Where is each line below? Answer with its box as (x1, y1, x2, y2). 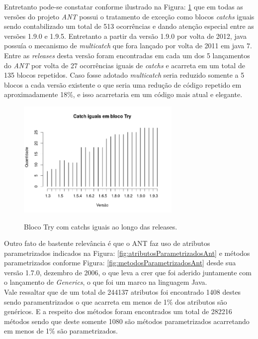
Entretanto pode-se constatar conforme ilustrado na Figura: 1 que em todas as (4, 1, 243, 11)
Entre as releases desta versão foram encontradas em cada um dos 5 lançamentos (4, 50, 250, 60)
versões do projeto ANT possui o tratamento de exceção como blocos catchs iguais (4, 11, 255, 21)
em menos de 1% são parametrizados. (4, 326, 118, 336)
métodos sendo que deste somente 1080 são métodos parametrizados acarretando (4, 316, 250, 326)
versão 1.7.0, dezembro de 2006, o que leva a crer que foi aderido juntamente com (4, 267, 252, 277)
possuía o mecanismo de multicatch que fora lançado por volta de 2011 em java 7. (4, 40, 252, 51)
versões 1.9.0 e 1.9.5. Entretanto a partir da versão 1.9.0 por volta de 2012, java (4, 30, 247, 41)
